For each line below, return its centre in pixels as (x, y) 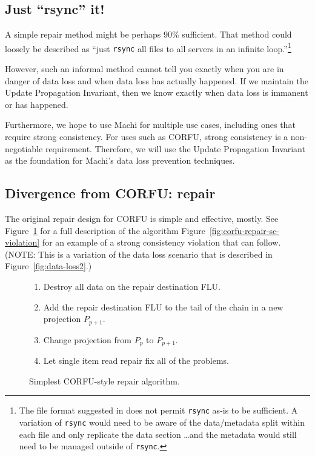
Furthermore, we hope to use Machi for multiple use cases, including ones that (150, 125)
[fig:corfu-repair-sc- (244, 230)
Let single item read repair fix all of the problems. (136, 360)
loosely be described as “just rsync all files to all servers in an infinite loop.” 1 (148, 47)
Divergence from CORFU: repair (110, 193)
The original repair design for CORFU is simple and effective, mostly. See (142, 219)
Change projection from (87, 339)
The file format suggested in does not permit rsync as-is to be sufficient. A (158, 410)
